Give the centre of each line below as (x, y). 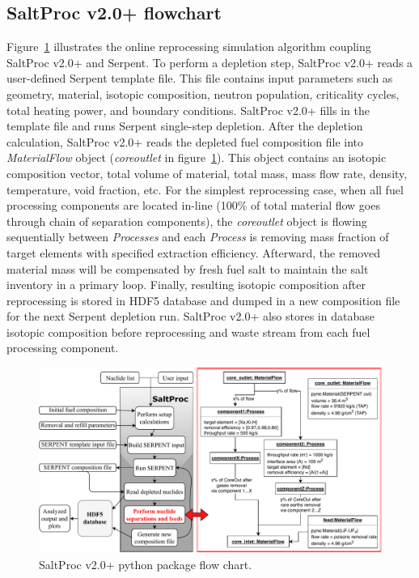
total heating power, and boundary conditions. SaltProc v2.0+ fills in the (188, 110)
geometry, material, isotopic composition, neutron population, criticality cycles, (203, 93)
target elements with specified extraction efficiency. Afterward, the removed (193, 252)
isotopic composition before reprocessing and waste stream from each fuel (188, 331)
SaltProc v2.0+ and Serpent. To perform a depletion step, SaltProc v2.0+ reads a (210, 62)
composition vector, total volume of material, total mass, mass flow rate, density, (207, 173)
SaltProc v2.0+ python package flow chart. (146, 565)
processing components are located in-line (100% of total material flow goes (193, 205)
